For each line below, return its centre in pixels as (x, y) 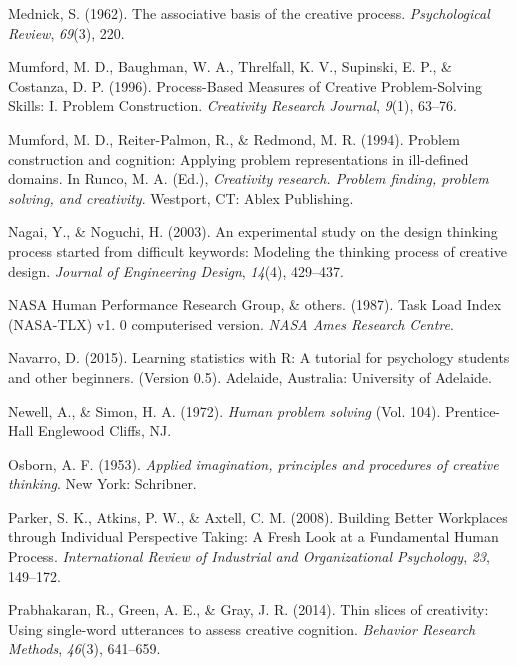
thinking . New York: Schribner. (102, 483)
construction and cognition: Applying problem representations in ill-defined (238, 158)
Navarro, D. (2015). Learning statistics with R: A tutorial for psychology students (259, 357)
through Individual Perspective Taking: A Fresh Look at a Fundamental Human (253, 536)
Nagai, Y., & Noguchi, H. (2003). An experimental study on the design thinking (253, 231)
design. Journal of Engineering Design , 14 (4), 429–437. (176, 270)
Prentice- (472, 410)
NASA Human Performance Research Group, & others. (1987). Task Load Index (255, 304)
